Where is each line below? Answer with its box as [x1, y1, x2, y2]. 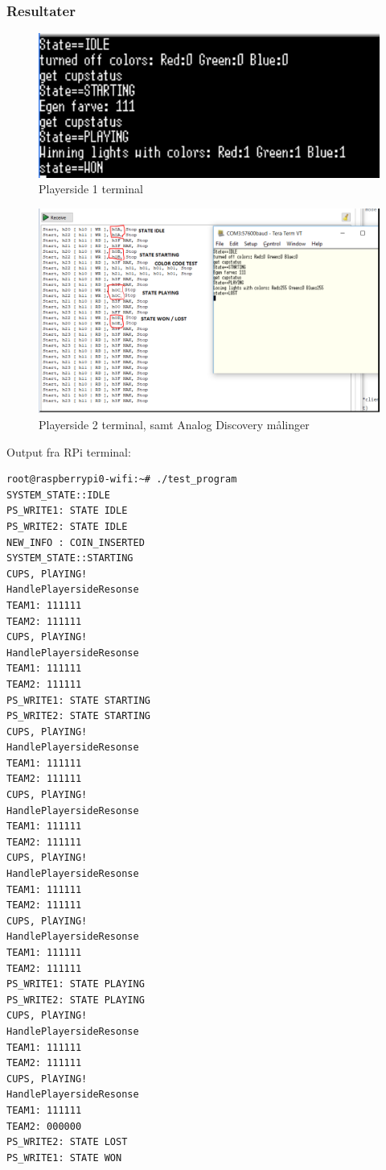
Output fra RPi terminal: [6, 443, 131, 460]
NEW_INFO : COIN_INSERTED [6, 536, 145, 548]
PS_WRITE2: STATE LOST [6, 1136, 128, 1148]
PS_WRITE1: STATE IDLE [6, 505, 128, 517]
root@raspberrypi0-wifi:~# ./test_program [6, 473, 237, 486]
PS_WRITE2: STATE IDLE [6, 520, 128, 532]
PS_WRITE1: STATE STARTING [6, 694, 150, 706]
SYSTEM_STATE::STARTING [6, 552, 133, 564]
